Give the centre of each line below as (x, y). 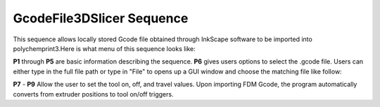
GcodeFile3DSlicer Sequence (101, 18)
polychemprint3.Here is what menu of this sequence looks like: (104, 48)
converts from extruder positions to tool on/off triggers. (93, 94)
